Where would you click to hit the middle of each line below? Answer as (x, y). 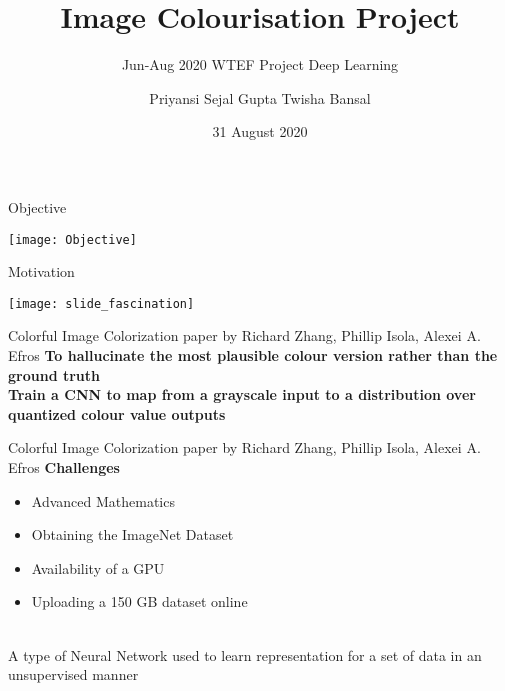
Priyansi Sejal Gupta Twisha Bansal (260, 97)
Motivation (41, 271)
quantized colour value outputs (117, 413)
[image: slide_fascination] (101, 303)
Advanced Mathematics (103, 500)
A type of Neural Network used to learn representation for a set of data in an (245, 654)
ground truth (54, 374)
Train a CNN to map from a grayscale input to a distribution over (242, 394)
